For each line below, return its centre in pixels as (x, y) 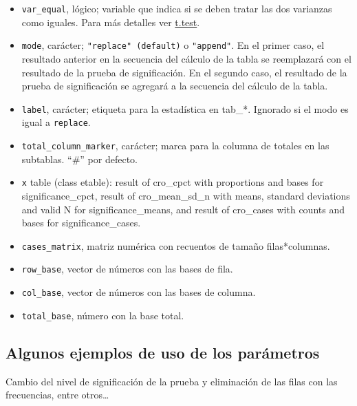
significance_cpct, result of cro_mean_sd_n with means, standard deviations (186, 195)
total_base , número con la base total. (103, 315)
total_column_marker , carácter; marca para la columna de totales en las (175, 145)
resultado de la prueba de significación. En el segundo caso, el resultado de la (184, 72)
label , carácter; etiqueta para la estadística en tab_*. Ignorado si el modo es (185, 108)
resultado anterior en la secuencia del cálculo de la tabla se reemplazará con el (186, 58)
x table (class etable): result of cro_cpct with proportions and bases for (173, 182)
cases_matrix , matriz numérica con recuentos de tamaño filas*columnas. (176, 245)
